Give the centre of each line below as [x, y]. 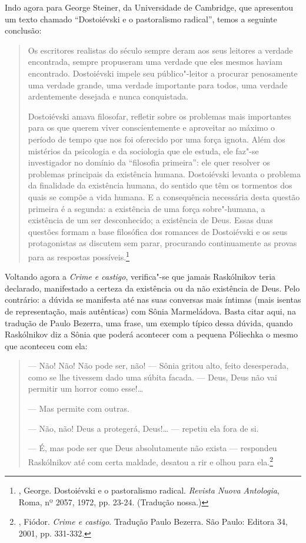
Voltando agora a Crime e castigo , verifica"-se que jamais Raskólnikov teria [140, 277]
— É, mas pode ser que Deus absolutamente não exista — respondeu [152, 448]
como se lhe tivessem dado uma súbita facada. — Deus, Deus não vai [152, 377]
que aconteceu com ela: [46, 345]
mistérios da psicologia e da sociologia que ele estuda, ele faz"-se [143, 150]
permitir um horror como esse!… [86, 388]
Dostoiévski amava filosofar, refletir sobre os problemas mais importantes [159, 116]
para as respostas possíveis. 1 [79, 256]
